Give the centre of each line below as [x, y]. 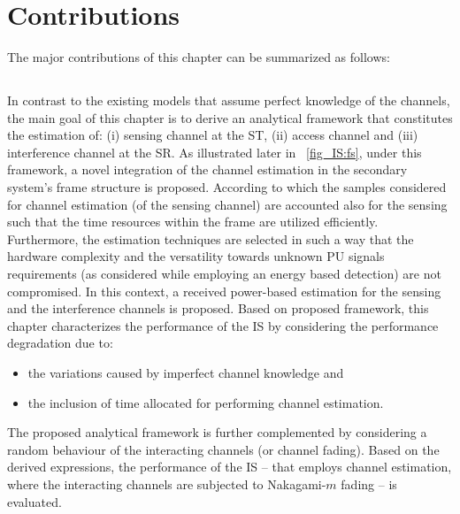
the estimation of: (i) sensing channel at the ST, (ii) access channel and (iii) [213, 135]
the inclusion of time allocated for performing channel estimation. [206, 402]
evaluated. [34, 501]
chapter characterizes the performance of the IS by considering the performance [223, 325]
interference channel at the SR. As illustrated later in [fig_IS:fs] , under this [215, 152]
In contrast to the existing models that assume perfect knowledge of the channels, [229, 100]
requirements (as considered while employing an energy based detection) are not [224, 274]
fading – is [369, 483]
